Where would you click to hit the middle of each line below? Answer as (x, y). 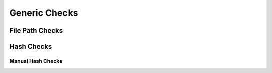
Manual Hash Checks (36, 61)
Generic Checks (44, 13)
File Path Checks (36, 31)
